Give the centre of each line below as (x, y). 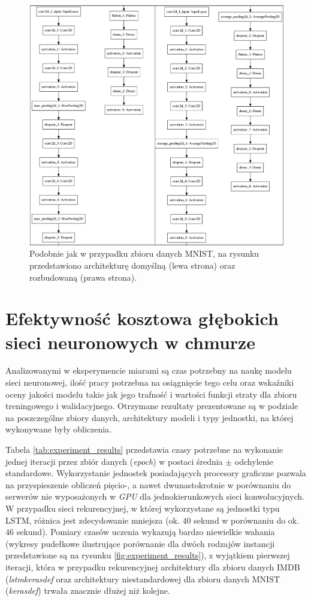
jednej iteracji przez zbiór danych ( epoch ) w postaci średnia (114, 461)
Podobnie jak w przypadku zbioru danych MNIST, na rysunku (144, 253)
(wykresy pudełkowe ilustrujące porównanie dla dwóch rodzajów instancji (140, 543)
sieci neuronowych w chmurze (131, 342)
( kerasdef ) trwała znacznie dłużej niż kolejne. (88, 591)
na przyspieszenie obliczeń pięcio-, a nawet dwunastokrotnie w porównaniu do (148, 484)
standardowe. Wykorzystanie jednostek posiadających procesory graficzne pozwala (156, 473)
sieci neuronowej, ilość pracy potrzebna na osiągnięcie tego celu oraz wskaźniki (150, 382)
